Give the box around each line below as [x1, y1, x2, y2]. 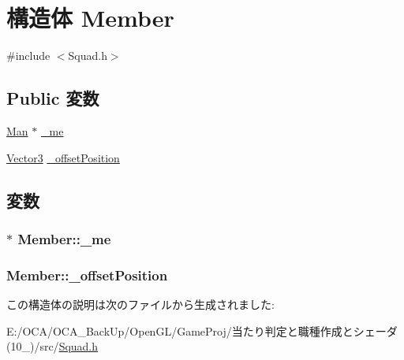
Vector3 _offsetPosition [6, 149, 120, 165]
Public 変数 [6, 86, 99, 110]
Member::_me [17, 228, 111, 248]
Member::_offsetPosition [6, 265, 168, 284]
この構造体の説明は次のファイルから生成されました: [6, 295, 275, 312]
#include [6, 47, 50, 64]
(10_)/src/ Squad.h [6, 338, 99, 354]
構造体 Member [6, 2, 174, 34]
